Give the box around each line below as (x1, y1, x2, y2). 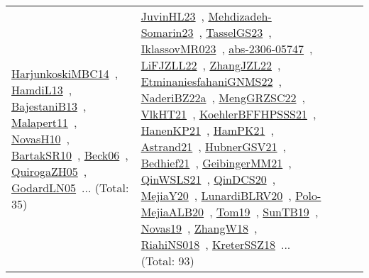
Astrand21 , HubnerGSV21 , (141, 138, 287, 155)
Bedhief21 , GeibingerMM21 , (141, 155, 292, 171)
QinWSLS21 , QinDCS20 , (141, 171, 276, 187)
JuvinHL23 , (141, 8, 205, 24)
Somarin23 (141, 24, 194, 40)
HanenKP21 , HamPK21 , (141, 122, 274, 138)
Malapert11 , (11, 113, 77, 130)
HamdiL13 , (11, 81, 72, 98)
